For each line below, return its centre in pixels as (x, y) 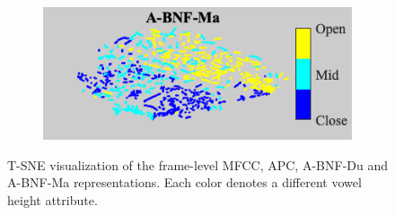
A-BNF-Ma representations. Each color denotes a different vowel (184, 182)
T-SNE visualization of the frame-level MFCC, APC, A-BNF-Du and (198, 164)
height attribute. (53, 199)
